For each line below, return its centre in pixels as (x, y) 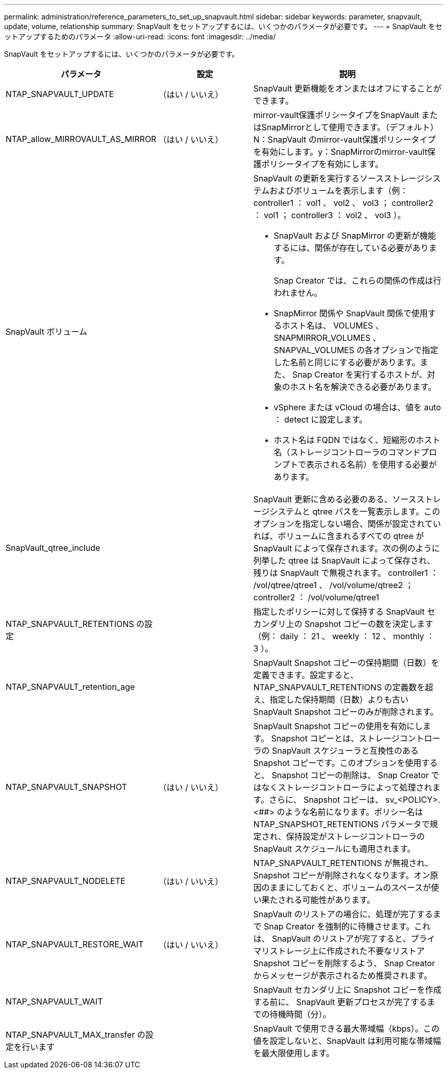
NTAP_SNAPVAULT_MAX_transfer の (76, 1035)
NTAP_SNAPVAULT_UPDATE (60, 94)
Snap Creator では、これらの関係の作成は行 (357, 281)
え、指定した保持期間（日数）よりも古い (331, 699)
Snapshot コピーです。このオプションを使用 (337, 763)
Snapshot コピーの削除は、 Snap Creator (350, 775)
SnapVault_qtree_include (53, 548)
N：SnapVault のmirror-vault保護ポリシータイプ (344, 139)
